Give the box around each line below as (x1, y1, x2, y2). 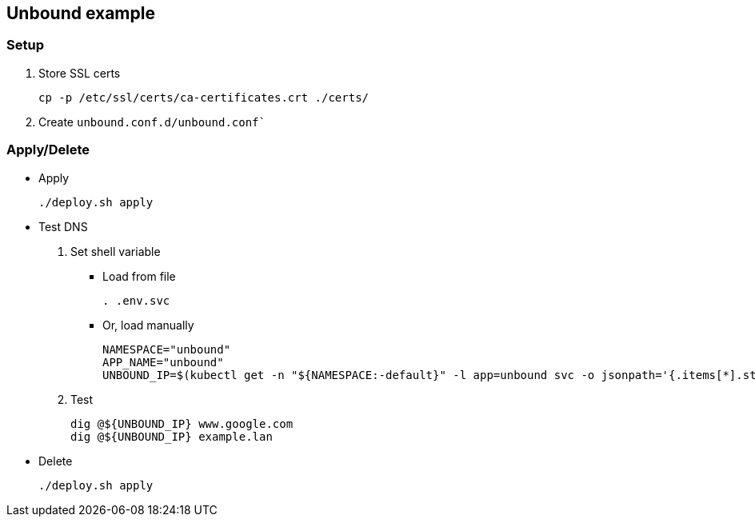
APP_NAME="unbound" (102, 355, 224, 369)
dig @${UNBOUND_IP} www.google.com (70, 417, 294, 430)
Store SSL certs (38, 66, 121, 80)
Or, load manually (102, 317, 194, 332)
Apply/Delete (6, 142, 90, 158)
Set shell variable (70, 244, 161, 258)
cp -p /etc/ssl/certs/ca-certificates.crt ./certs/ (38, 90, 370, 104)
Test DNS (38, 219, 88, 234)
